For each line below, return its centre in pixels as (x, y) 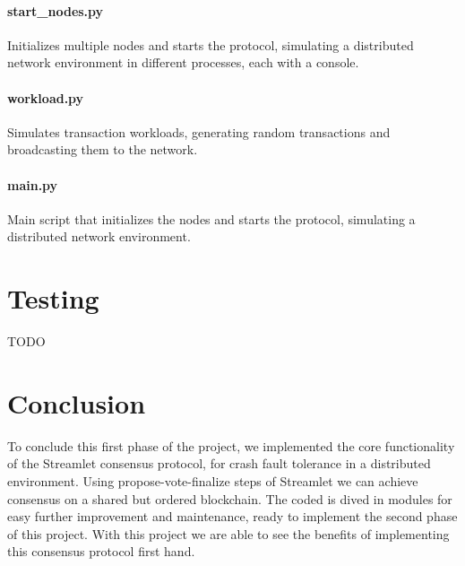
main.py (33, 184)
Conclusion (77, 402)
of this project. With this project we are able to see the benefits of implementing (228, 533)
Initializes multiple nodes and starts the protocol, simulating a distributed (211, 44)
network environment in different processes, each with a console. (183, 62)
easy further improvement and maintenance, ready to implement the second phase (232, 516)
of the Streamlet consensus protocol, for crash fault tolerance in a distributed (219, 463)
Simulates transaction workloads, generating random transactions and (199, 131)
